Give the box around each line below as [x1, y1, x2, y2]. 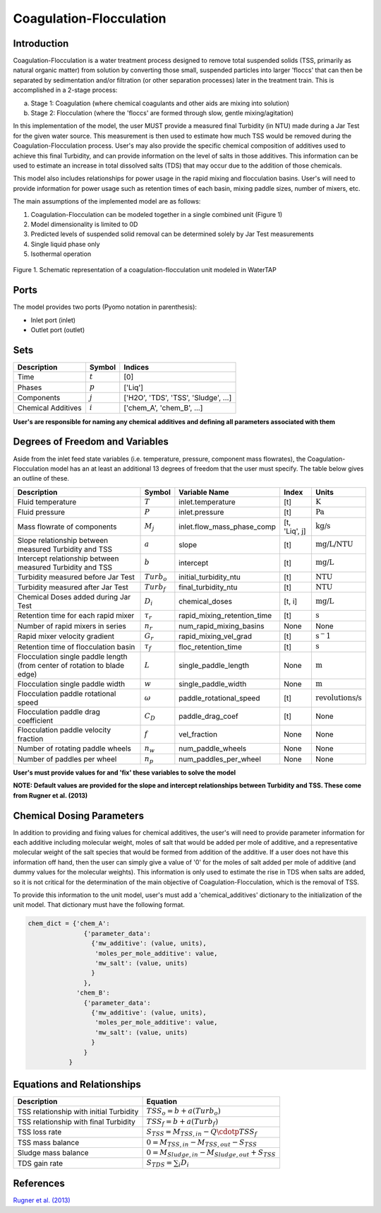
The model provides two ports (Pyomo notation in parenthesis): [13, 303, 198, 311]
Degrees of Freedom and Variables [13, 435, 169, 448]
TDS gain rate [17, 1158, 64, 1168]
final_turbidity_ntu [179, 582, 238, 592]
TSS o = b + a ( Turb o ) [146, 1106, 222, 1117]
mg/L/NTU [315, 539, 353, 549]
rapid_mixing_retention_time [179, 611, 272, 621]
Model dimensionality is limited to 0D [30, 220, 138, 228]
